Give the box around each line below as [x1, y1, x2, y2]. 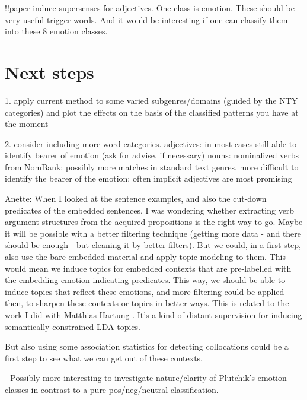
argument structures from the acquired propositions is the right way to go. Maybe [5, 215, 303, 228]
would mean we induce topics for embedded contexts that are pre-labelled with [5, 262, 292, 274]
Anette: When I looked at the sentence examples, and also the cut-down [5, 192, 267, 205]
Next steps [5, 59, 94, 84]
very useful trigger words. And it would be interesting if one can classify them [5, 13, 288, 26]
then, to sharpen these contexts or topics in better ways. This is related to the [5, 297, 289, 309]
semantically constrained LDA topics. [5, 320, 140, 332]
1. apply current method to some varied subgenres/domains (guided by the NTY [5, 94, 298, 106]
